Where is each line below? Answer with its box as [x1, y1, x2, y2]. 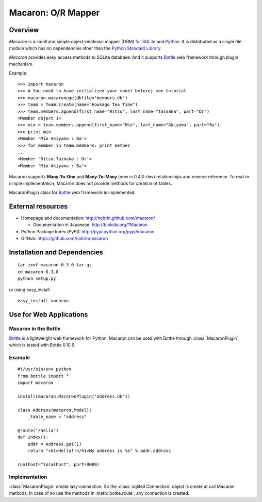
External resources [9, 202, 68, 210]
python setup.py [17, 276, 56, 281]
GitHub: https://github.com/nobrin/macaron [21, 235, 108, 241]
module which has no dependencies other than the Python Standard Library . [9, 45, 162, 51]
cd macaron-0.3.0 [17, 269, 59, 275]
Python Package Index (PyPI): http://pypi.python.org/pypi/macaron [21, 228, 155, 234]
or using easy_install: [9, 287, 51, 293]
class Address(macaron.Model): [17, 407, 92, 413]
